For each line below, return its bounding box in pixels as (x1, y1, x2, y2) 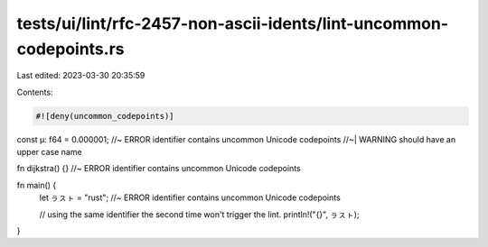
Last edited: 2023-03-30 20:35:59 (16, 70, 145, 81)
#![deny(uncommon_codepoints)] (35, 111, 175, 121)
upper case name (16, 147, 82, 158)
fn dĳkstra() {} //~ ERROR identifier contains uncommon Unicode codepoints (16, 163, 302, 174)
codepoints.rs (16, 39, 125, 59)
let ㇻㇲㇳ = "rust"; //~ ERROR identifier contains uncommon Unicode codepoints (39, 192, 341, 203)
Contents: (16, 87, 53, 97)
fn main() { (16, 179, 57, 190)
